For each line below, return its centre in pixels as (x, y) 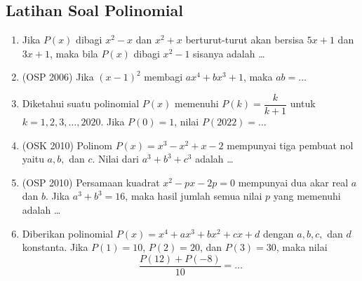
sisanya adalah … (229, 53)
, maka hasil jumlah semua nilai (194, 196)
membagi (163, 77)
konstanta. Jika (55, 247)
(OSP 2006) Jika (58, 77)
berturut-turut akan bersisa (245, 40)
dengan (279, 233)
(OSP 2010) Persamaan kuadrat (91, 182)
